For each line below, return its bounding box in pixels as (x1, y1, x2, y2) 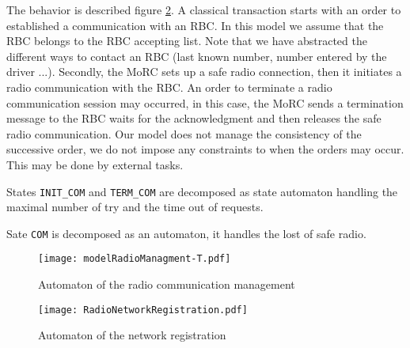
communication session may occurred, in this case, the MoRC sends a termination (6, 94, 404, 111)
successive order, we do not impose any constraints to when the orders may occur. (6, 141, 404, 157)
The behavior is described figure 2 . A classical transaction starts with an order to (6, 2, 401, 17)
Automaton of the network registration (38, 327, 226, 343)
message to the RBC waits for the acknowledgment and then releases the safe (6, 110, 382, 127)
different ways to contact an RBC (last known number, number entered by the (6, 47, 387, 64)
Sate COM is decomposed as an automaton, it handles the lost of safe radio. (6, 225, 366, 241)
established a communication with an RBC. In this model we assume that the (6, 17, 384, 33)
